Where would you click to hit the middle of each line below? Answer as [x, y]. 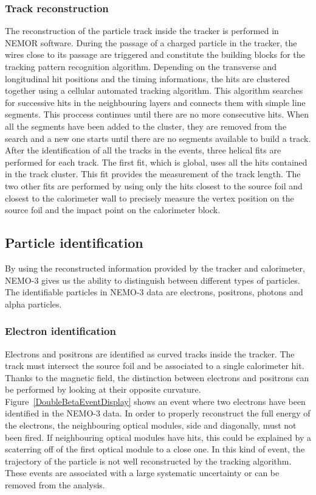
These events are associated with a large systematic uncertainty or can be [142, 473]
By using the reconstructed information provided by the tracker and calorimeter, [155, 268]
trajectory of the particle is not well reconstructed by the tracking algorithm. [148, 461]
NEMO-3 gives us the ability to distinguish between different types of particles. [153, 280]
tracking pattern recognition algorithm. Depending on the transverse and [141, 66]
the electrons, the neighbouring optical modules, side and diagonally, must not [151, 425]
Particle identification [74, 243]
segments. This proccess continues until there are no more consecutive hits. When [157, 114]
